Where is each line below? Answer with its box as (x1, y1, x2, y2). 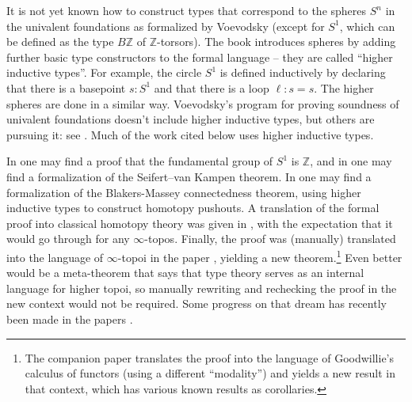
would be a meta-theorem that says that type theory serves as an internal (6, 264, 364, 281)
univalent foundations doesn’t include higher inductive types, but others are (6, 111, 375, 127)
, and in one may (310, 153, 392, 169)
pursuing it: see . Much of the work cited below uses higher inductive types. (6, 126, 374, 142)
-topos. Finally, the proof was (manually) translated (144, 230, 396, 247)
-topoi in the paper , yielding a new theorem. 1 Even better (117, 246, 402, 265)
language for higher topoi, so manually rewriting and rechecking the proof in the (6, 279, 397, 296)
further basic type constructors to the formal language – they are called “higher (6, 48, 393, 65)
